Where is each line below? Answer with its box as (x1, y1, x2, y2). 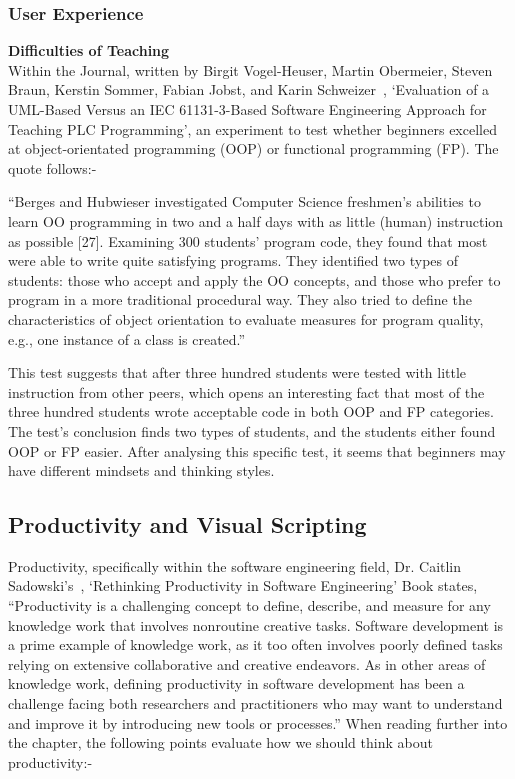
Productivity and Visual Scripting (8, 509, 367, 540)
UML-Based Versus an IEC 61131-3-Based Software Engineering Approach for (8, 99, 487, 119)
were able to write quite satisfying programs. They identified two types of (8, 250, 459, 271)
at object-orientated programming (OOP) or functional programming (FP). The (8, 138, 499, 159)
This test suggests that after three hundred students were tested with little (8, 362, 467, 383)
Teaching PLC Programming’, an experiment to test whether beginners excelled (8, 118, 497, 139)
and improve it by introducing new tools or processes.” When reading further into (8, 712, 508, 733)
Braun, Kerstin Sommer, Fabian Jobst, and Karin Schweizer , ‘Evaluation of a (8, 79, 490, 100)
